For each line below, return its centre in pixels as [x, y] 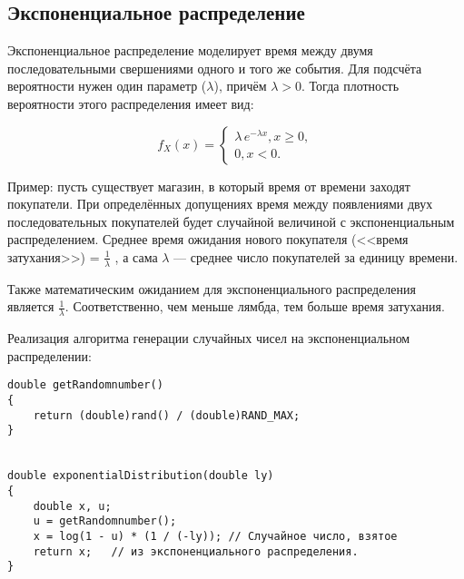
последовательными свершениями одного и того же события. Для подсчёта [215, 68]
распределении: [49, 355]
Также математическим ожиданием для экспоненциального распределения [212, 288]
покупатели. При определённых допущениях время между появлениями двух [220, 204]
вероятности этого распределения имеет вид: [131, 103]
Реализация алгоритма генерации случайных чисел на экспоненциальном [209, 338]
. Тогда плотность [350, 86]
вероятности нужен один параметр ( [107, 86]
